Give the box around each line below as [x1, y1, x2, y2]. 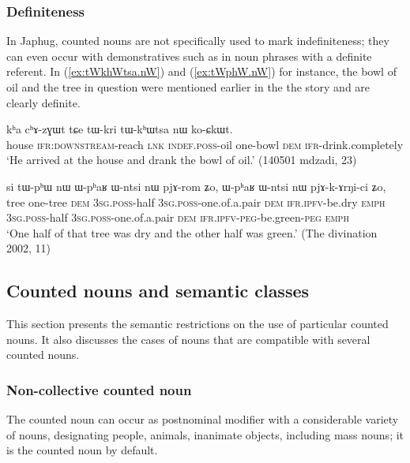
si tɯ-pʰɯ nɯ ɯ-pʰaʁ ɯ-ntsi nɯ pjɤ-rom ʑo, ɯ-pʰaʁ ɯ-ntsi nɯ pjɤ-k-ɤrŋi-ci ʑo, [6, 177, 386, 194]
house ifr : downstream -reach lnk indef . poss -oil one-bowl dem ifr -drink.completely [6, 136, 404, 152]
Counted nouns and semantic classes [6, 278, 310, 303]
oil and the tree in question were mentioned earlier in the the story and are [6, 79, 371, 95]
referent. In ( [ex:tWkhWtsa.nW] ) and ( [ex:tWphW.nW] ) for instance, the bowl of [6, 63, 397, 80]
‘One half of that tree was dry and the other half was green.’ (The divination [6, 224, 378, 241]
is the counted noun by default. [6, 442, 158, 458]
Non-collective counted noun [6, 379, 192, 399]
